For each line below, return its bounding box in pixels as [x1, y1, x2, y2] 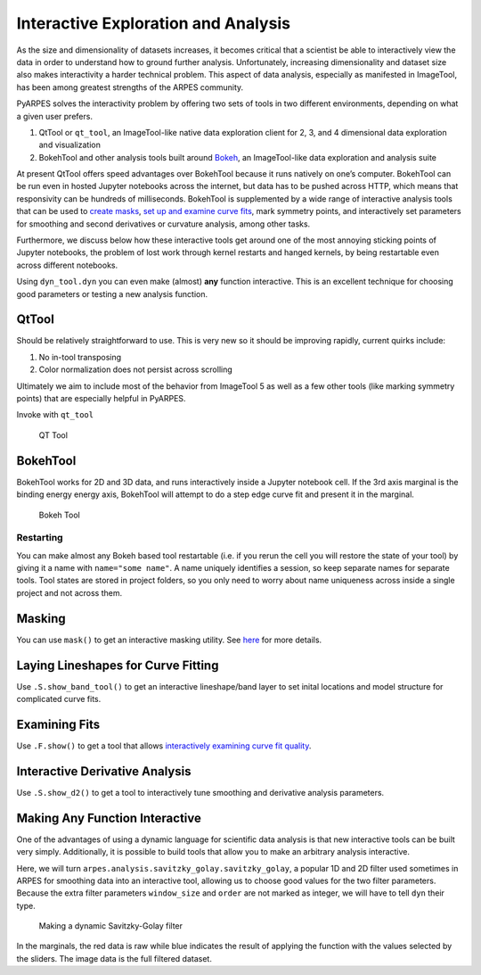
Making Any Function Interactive [16, 810, 202, 825]
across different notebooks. [16, 260, 118, 270]
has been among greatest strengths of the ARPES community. [16, 81, 244, 93]
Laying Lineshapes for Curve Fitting [16, 657, 219, 673]
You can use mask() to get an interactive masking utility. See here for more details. [16, 634, 322, 645]
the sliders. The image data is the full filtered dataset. [16, 953, 213, 963]
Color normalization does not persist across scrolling [38, 364, 233, 375]
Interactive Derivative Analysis [16, 764, 192, 779]
